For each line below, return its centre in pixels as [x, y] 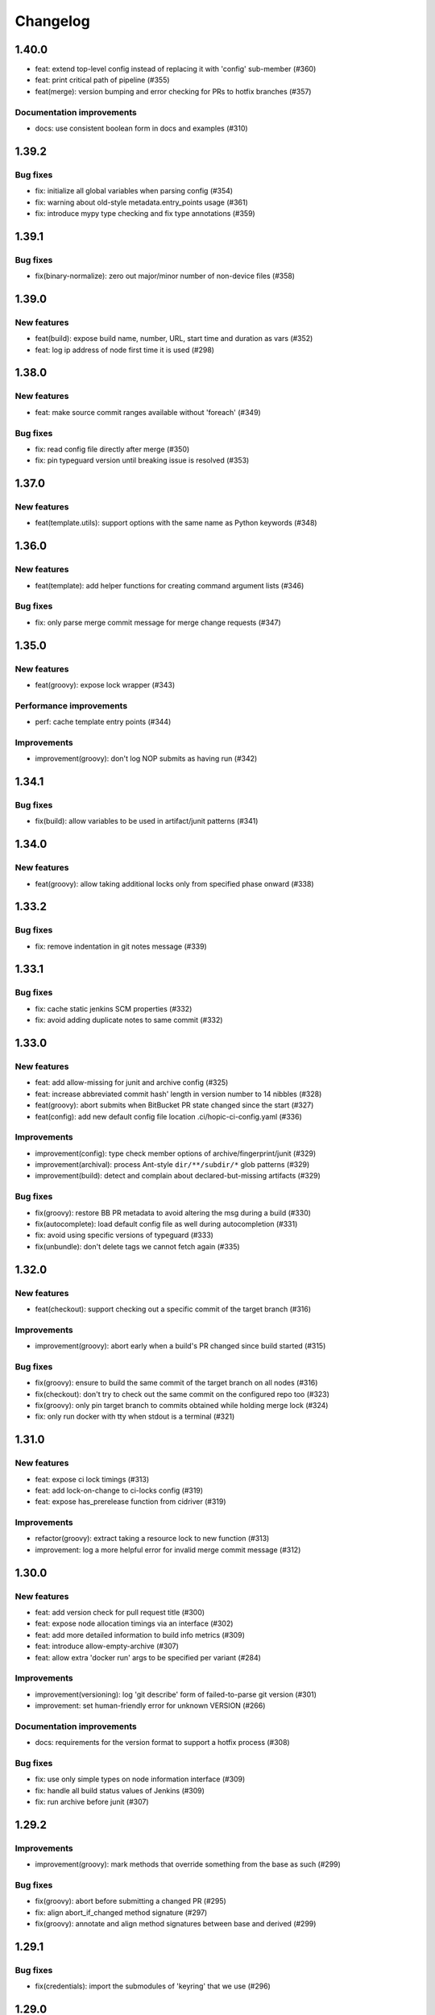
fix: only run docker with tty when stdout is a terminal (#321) [135, 1417]
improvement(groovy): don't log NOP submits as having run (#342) [146, 758]
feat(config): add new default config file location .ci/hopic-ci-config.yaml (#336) [168, 1116]
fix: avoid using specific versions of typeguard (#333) [124, 1235]
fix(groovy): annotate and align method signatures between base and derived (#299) [176, 1924]
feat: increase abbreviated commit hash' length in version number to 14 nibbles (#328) [178, 1094]
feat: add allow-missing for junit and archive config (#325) [132, 1082]
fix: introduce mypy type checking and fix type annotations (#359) [145, 213]
